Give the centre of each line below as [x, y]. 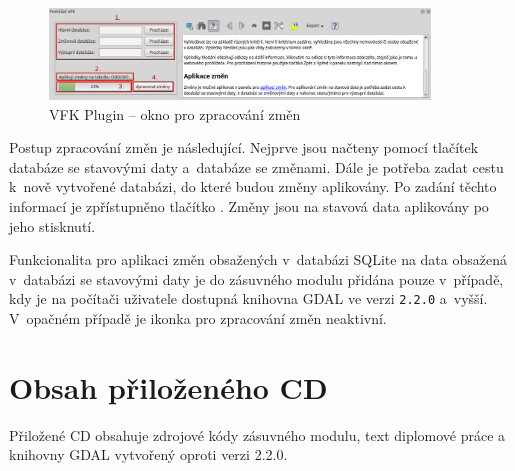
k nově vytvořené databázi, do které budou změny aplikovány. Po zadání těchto [253, 186]
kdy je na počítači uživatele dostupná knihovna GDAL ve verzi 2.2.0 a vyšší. [248, 298]
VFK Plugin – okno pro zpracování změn [175, 113]
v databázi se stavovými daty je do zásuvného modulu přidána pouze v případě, [256, 278]
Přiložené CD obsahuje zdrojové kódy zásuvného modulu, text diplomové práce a [257, 434]
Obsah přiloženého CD [168, 386]
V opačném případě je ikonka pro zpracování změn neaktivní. [198, 318]
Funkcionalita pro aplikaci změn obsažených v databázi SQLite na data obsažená [258, 259]
